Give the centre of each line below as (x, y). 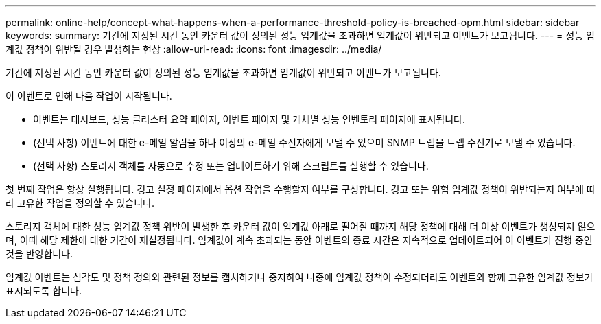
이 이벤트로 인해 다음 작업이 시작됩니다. (89, 96)
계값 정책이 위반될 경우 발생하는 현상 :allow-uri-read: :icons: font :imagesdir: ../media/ (194, 49)
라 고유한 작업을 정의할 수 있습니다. (80, 203)
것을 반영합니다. (39, 254)
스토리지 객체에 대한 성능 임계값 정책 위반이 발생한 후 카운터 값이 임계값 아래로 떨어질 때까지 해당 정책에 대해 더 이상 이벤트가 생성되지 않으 (300, 226)
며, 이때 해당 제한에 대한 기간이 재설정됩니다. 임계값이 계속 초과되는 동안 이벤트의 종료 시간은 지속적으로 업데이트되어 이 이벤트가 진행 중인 (299, 240)
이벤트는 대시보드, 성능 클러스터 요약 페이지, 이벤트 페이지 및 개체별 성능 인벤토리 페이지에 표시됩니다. (249, 119)
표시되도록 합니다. (44, 291)
